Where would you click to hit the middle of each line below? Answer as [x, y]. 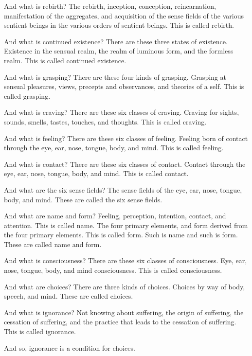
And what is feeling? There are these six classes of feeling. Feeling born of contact [126, 138]
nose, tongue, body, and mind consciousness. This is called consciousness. [113, 270]
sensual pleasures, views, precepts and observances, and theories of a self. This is [124, 86]
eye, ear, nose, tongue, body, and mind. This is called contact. [96, 173]
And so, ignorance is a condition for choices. [70, 347]
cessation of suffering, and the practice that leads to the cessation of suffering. [120, 322]
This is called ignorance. [40, 331]
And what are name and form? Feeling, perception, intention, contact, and [115, 216]
